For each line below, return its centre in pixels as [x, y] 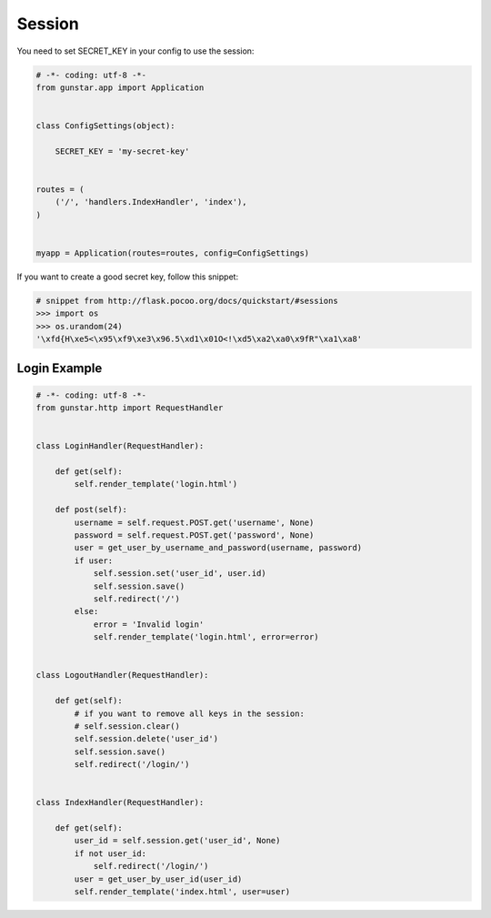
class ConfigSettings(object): [106, 126]
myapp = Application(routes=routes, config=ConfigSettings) [173, 253]
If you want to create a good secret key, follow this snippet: [128, 277]
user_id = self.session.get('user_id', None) [177, 841]
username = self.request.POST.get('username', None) [194, 522]
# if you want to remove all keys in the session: [189, 713]
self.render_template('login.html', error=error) [206, 637]
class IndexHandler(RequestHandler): [120, 802]
